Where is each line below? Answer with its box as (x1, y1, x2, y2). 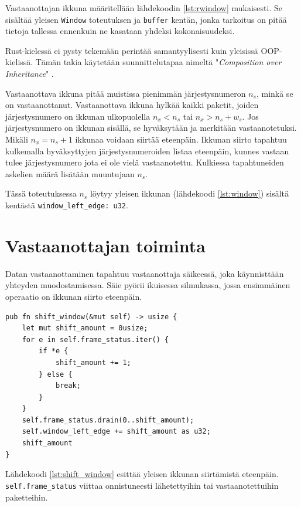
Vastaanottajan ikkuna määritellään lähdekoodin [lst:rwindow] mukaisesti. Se (5, 2, 282, 13)
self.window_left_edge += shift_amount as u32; (22, 427, 211, 436)
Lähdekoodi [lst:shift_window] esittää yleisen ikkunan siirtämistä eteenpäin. (5, 468, 279, 480)
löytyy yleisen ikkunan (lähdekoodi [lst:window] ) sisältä (90, 187, 289, 200)
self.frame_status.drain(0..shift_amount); (22, 415, 194, 424)
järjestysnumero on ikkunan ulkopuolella (5, 110, 150, 122)
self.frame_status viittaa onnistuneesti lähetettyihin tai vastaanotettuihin (5, 479, 279, 491)
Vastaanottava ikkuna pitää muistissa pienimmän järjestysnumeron (5, 87, 246, 99)
